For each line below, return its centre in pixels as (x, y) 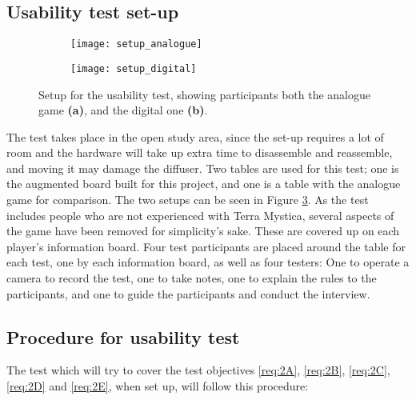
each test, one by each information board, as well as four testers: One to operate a (208, 262)
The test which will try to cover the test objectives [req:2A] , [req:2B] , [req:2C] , (198, 370)
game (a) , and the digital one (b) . (123, 110)
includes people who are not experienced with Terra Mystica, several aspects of (200, 215)
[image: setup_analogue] (136, 44)
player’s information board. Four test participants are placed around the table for (206, 246)
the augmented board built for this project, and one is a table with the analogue (204, 184)
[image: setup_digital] (134, 68)
